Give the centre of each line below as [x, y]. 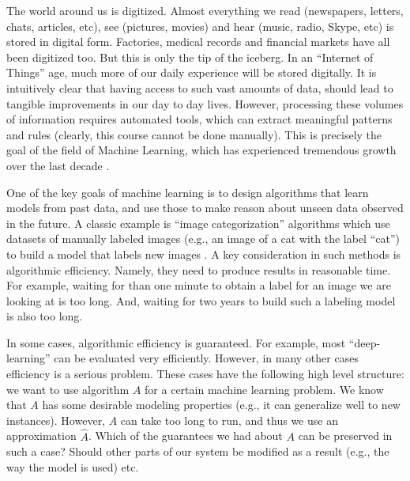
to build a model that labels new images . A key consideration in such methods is [204, 254]
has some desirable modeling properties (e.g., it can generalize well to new [221, 405]
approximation [41, 436]
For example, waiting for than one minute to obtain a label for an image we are [199, 285]
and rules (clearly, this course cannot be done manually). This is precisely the [194, 134]
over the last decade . [58, 165]
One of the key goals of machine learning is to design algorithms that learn [188, 192]
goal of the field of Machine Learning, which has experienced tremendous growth [201, 150]
